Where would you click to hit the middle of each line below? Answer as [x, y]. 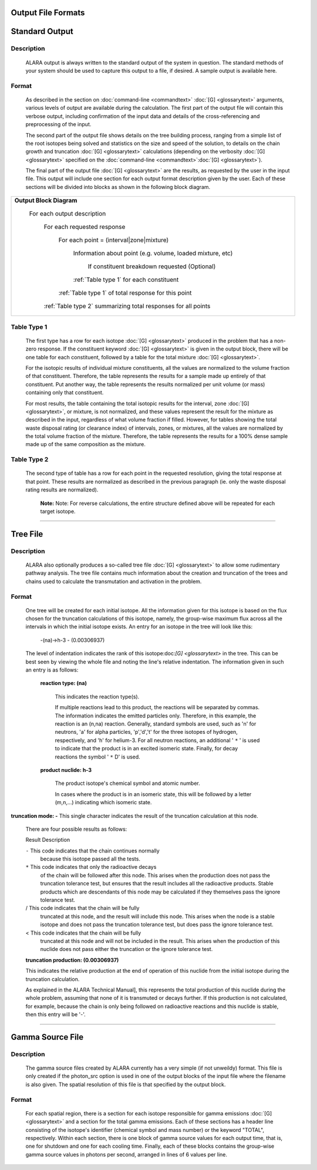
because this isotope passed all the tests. [90, 859]
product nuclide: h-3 [66, 770]
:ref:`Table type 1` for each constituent [126, 280]
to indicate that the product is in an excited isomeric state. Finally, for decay [146, 748]
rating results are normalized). [62, 490]
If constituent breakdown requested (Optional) [152, 267]
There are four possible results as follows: [76, 829]
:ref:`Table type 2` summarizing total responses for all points [127, 306]
